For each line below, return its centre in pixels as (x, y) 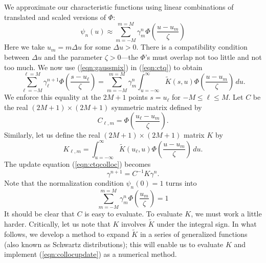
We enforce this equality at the (53, 97)
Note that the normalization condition (64, 183)
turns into (181, 183)
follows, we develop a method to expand (67, 234)
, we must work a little (226, 214)
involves (134, 224)
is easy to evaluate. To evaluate (134, 214)
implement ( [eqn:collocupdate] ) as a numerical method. (91, 254)
